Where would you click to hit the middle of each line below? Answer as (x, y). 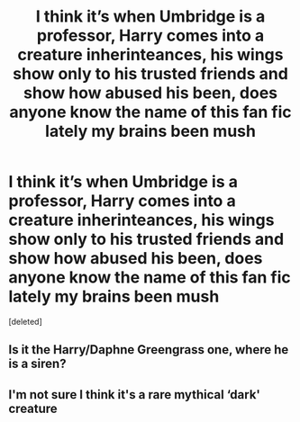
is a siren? (37, 364)
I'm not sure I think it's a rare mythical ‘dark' (134, 395)
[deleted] (25, 321)
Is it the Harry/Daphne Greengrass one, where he (149, 350)
